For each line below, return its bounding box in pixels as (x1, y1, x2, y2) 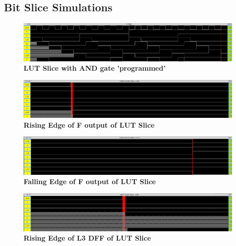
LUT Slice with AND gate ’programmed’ (24, 63, 166, 73)
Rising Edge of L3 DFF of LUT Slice (24, 233, 151, 243)
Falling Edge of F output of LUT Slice (24, 176, 156, 187)
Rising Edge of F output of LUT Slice (24, 119, 155, 130)
